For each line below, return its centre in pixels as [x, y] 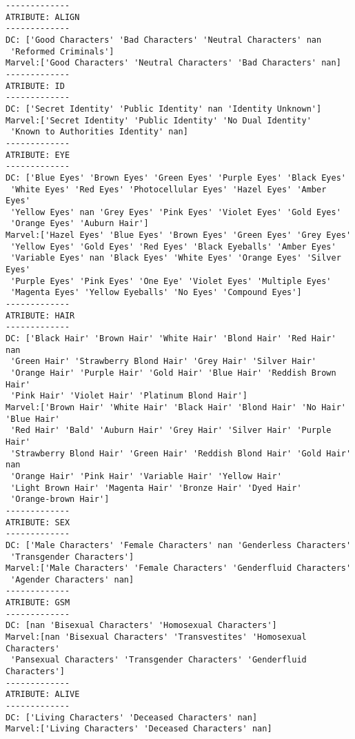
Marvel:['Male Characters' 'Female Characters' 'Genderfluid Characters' [179, 568]
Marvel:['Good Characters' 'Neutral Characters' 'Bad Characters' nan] [173, 63]
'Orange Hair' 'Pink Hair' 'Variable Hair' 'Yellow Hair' [146, 476]
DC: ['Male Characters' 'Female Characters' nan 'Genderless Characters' [179, 545]
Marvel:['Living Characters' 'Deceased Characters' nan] [139, 729]
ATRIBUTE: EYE [38, 155]
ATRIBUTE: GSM [38, 603]
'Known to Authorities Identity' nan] [99, 132]
